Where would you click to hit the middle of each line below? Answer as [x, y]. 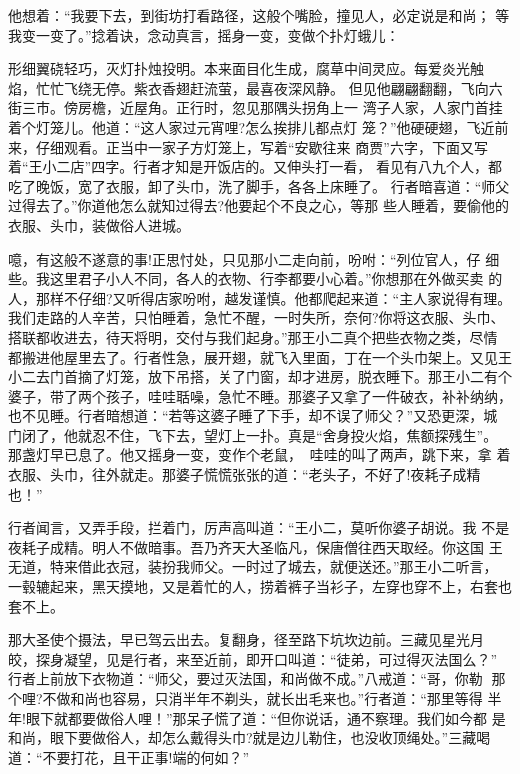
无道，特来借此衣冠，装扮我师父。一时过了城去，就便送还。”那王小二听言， [253, 566]
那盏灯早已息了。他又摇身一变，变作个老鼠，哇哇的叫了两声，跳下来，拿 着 [259, 454]
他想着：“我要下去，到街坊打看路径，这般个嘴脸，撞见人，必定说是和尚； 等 [259, 15]
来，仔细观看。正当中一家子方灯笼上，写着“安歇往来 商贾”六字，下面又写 [248, 146]
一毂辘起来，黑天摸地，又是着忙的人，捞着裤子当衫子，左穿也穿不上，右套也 [260, 586]
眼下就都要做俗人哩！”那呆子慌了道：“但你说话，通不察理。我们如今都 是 [265, 717]
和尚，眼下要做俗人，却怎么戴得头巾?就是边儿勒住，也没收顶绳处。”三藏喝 [249, 737]
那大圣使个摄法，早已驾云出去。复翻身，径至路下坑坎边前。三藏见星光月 [246, 639]
